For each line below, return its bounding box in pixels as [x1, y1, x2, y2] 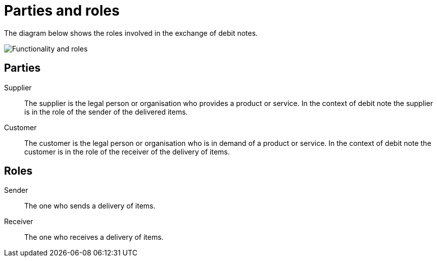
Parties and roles [4, 2, 120, 19]
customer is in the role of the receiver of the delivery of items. [24, 147, 230, 156]
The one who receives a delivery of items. [24, 233, 164, 242]
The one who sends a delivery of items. [24, 201, 156, 211]
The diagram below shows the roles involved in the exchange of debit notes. [4, 28, 258, 37]
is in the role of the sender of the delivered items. [24, 107, 188, 116]
